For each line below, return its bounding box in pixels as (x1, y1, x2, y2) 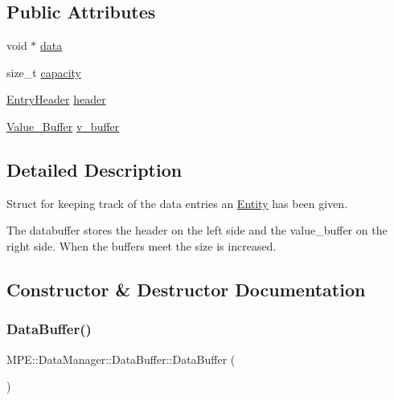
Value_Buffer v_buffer (6, 117, 120, 134)
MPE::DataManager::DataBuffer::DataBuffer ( (6, 350, 236, 367)
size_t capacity (6, 63, 82, 80)
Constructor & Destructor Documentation (6, 276, 366, 301)
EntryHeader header (6, 91, 106, 108)
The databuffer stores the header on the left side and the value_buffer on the (6, 222, 388, 239)
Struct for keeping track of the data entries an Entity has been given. (6, 194, 348, 211)
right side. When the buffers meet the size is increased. (6, 237, 277, 254)
